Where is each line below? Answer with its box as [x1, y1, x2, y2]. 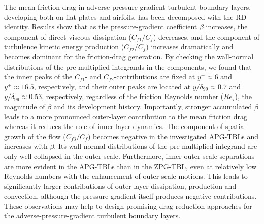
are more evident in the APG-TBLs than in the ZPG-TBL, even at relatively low [4, 161, 257, 171]
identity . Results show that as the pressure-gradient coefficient [4, 21, 197, 32]
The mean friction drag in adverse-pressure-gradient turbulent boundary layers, [4, 2, 251, 12]
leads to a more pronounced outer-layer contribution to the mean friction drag [4, 111, 248, 121]
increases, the [206, 21, 248, 32]
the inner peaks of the [4, 71, 73, 82]
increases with [4, 141, 48, 151]
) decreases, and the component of [153, 31, 259, 42]
